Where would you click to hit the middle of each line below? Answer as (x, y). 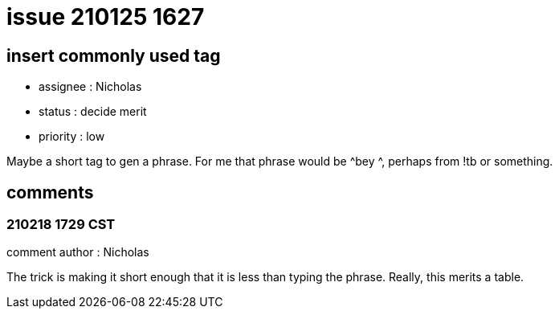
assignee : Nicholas (90, 87)
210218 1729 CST (61, 225)
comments (50, 192)
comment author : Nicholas (78, 252)
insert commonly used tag (114, 55)
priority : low (72, 137)
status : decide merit (93, 112)
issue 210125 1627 (106, 17)
